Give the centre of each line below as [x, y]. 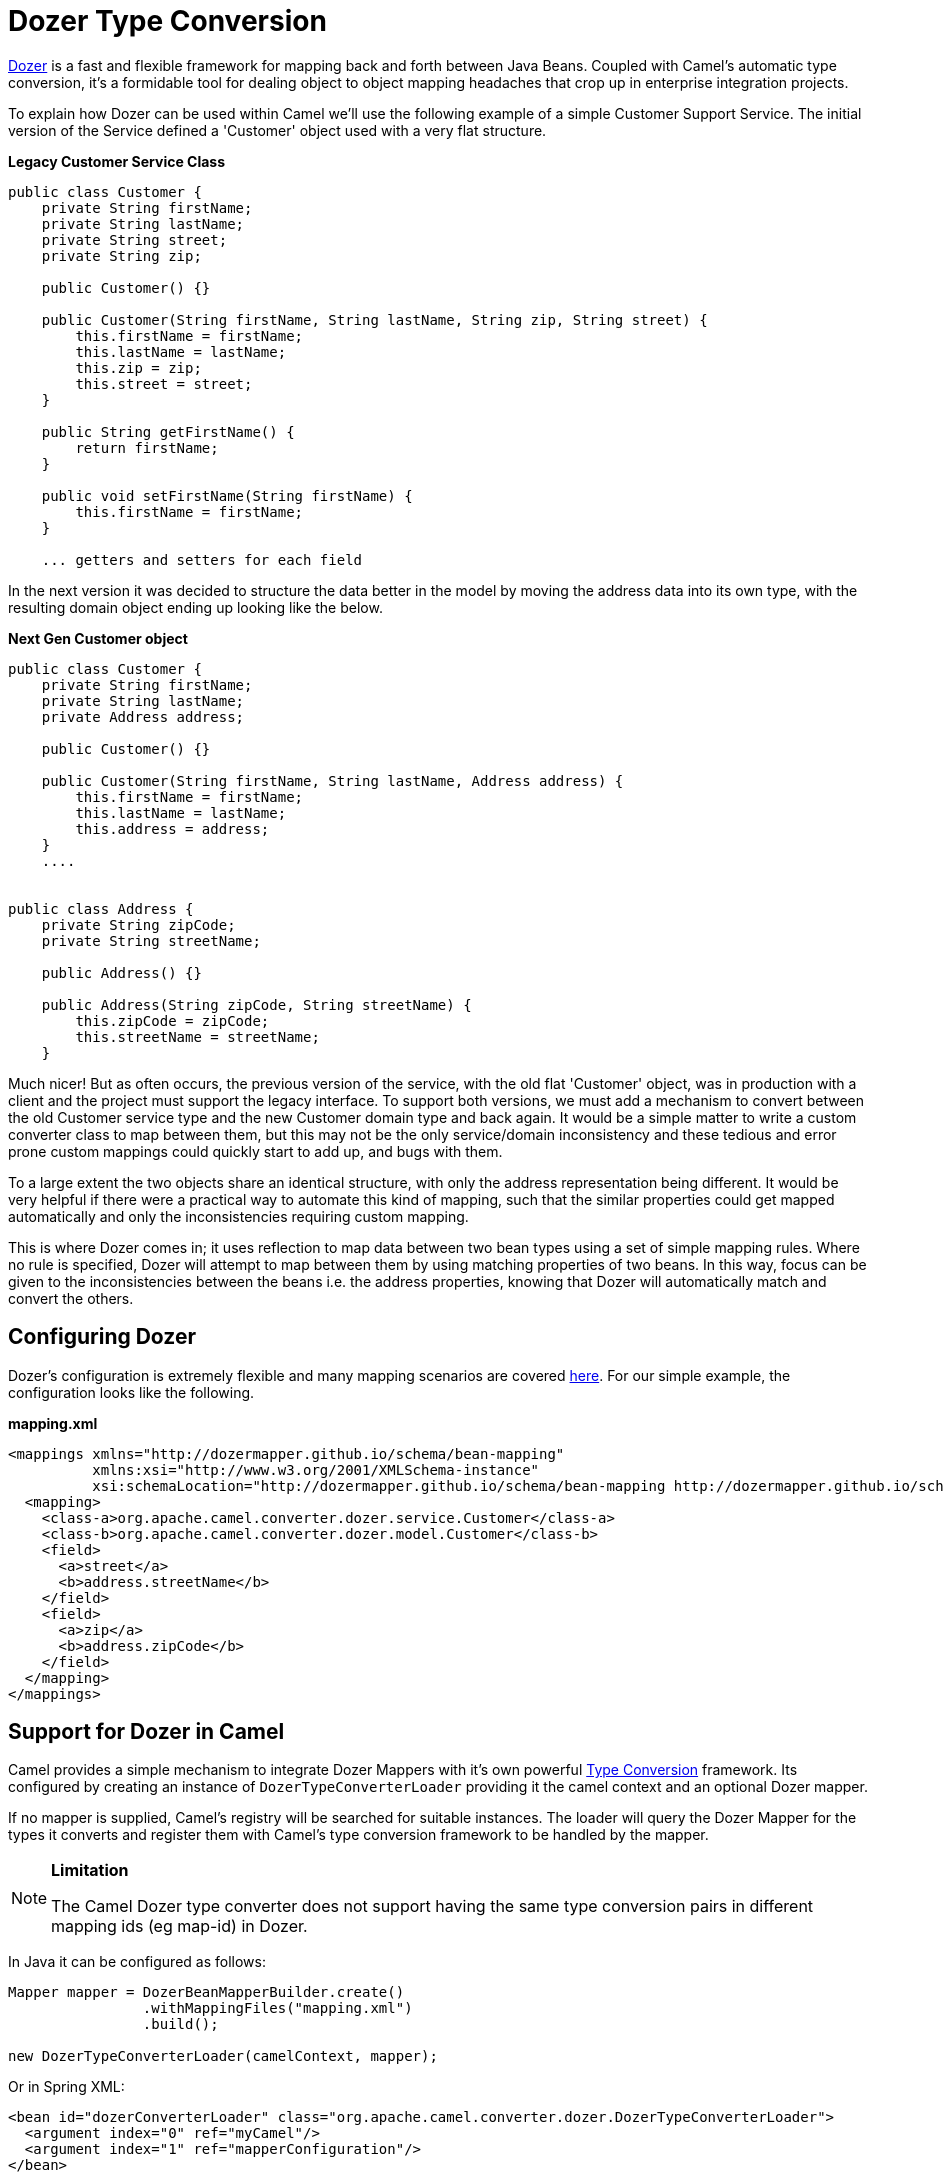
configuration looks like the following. [131, 1392]
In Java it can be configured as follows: [137, 1962]
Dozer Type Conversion [167, 21]
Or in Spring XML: [66, 2087]
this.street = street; [164, 383]
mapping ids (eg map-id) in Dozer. [179, 1926]
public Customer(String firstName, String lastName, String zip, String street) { [374, 319]
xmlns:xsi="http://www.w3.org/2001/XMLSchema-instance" [316, 1469]
